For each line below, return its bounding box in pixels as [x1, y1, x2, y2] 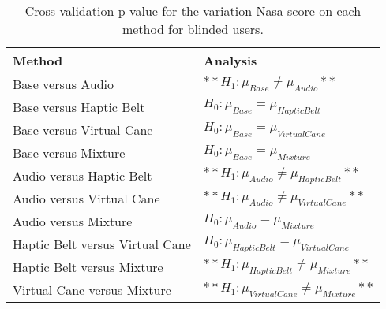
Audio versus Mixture [13, 212, 133, 230]
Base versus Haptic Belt [13, 98, 145, 116]
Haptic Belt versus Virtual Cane [13, 235, 191, 253]
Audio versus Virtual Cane [13, 189, 160, 207]
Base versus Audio [13, 75, 114, 93]
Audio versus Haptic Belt [13, 166, 152, 184]
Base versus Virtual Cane [13, 121, 153, 139]
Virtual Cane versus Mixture [13, 281, 171, 299]
